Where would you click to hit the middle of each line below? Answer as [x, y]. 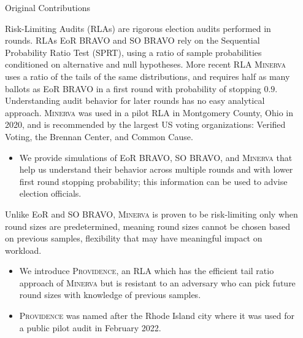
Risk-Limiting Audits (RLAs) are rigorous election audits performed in [138, 28]
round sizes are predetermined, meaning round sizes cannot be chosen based [148, 226]
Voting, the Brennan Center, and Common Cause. [99, 136]
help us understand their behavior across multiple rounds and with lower [156, 169]
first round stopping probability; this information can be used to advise [153, 181]
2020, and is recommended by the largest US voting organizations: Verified [145, 124]
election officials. [50, 193]
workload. [23, 250]
